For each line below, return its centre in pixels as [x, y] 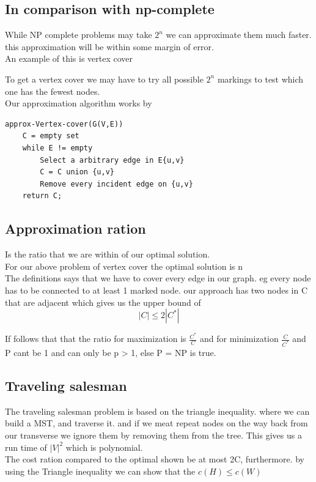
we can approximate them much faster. [239, 35]
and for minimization [239, 339]
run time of [26, 447]
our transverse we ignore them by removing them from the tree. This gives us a [153, 435]
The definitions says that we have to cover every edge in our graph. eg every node [158, 278]
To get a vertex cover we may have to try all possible [104, 79]
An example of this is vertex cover [69, 58]
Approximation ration [75, 228]
